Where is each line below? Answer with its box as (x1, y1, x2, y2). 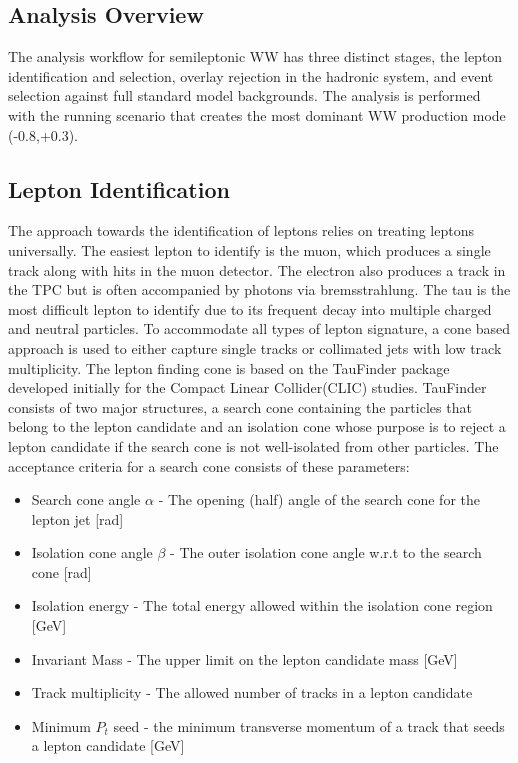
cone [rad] (31, 561, 92, 582)
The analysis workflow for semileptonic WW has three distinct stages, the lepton (8, 46, 503, 67)
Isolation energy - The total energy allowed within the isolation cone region (31, 595, 493, 616)
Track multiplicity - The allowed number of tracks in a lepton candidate (31, 682, 473, 703)
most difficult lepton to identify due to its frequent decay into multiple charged (8, 298, 492, 319)
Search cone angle (31, 489, 141, 510)
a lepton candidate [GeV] (31, 735, 185, 756)
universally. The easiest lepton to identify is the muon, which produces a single (8, 239, 491, 260)
